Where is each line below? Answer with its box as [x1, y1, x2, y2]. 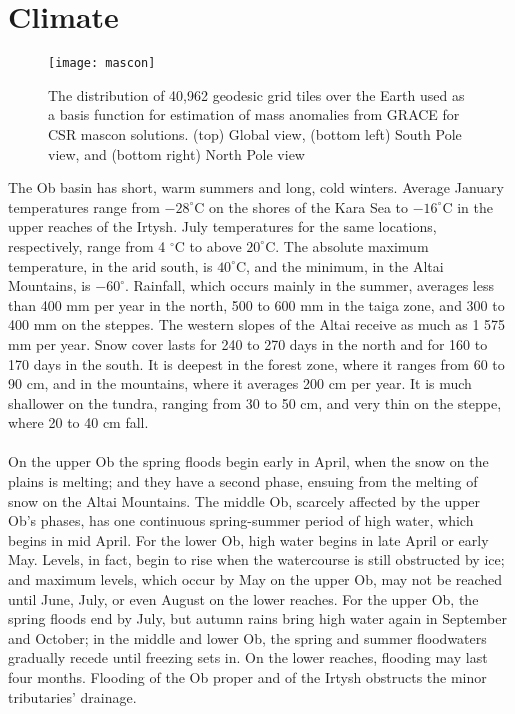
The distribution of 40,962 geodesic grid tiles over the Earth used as [48, 84, 465, 105]
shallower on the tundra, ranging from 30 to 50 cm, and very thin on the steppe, [8, 392, 502, 413]
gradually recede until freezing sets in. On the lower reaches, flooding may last [8, 647, 488, 668]
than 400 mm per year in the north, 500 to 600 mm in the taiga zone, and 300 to [8, 294, 505, 315]
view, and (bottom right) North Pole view [48, 143, 305, 164]
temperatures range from [8, 196, 160, 217]
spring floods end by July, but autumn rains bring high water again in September [8, 608, 507, 629]
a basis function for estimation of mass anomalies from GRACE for [48, 104, 460, 125]
